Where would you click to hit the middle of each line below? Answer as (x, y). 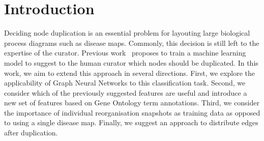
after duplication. (31, 133)
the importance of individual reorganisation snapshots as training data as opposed (132, 112)
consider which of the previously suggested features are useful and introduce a (126, 92)
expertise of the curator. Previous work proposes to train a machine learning (125, 53)
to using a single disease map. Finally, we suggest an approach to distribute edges (131, 122)
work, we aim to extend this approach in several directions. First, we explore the (130, 73)
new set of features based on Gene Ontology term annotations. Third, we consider (132, 103)
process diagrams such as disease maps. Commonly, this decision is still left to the (132, 43)
